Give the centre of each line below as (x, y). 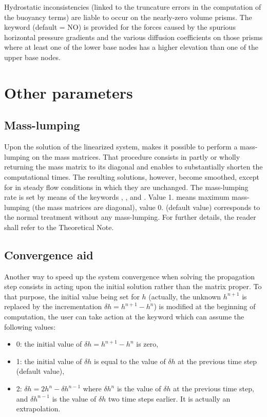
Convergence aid (49, 254)
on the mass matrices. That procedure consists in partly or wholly (136, 156)
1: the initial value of (49, 361)
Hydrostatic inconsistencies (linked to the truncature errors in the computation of (133, 7)
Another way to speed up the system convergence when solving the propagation (130, 276)
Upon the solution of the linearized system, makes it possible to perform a (121, 147)
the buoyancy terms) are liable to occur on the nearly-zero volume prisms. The (128, 17)
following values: (30, 326)
